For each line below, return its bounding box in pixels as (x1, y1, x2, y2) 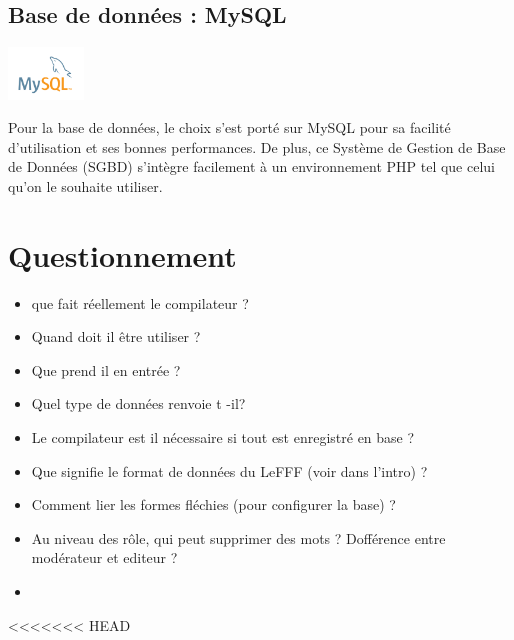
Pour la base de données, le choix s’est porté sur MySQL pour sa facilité (8, 117, 451, 138)
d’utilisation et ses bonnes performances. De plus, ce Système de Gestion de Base (8, 136, 506, 157)
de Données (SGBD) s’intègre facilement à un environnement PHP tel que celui (8, 156, 496, 177)
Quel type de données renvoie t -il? (31, 393, 246, 414)
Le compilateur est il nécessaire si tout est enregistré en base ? (31, 427, 415, 447)
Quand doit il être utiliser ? (31, 326, 201, 347)
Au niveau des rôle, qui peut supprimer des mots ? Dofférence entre (31, 527, 446, 548)
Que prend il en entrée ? (31, 359, 181, 380)
